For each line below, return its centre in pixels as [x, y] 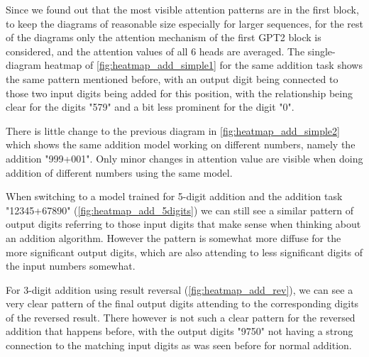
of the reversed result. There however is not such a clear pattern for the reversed [181, 317]
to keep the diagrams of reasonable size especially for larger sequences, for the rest [184, 23]
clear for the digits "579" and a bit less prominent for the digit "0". [150, 107]
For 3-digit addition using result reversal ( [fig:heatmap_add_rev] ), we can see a [180, 289]
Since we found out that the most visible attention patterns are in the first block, [182, 9]
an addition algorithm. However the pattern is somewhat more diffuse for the [174, 237]
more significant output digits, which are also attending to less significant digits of [184, 252]
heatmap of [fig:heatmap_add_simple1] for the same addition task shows [203, 65]
